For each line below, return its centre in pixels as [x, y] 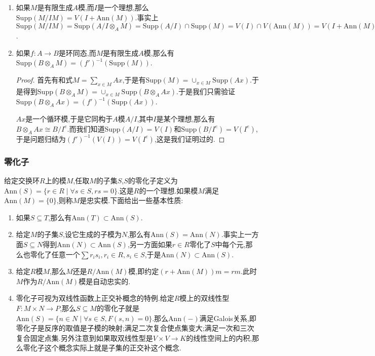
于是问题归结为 [41, 139]
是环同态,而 [77, 52]
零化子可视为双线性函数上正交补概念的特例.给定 [95, 298]
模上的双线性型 [204, 298]
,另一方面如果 [150, 244]
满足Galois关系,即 [228, 318]
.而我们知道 [86, 128]
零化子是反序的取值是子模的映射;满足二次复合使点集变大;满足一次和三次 [135, 328]
